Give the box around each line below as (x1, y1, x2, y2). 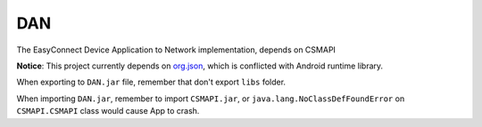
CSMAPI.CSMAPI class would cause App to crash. (16, 106, 200, 116)
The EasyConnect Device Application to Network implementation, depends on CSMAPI (16, 44, 337, 55)
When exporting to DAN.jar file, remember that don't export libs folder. (16, 76, 286, 88)
